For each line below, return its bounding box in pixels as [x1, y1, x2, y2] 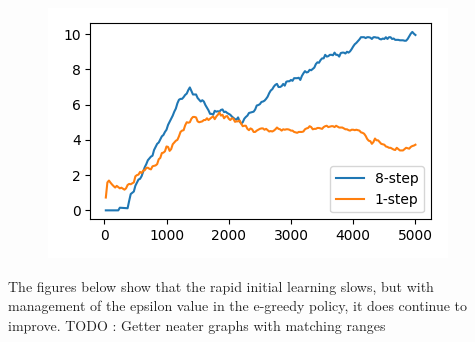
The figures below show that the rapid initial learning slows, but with [8, 275, 434, 296]
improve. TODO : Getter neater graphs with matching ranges [8, 314, 386, 335]
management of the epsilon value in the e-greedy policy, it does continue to [8, 295, 468, 316]
